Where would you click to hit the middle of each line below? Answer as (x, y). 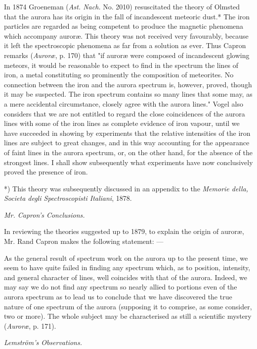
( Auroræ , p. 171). (30, 325)
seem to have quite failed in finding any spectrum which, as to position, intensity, (127, 267)
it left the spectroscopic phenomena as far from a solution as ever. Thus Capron (125, 45)
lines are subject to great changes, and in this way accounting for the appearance (127, 143)
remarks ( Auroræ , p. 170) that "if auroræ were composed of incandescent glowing (127, 55)
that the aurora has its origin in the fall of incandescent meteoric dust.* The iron (127, 16)
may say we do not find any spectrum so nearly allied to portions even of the (121, 287)
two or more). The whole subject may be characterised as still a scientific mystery (128, 316)
